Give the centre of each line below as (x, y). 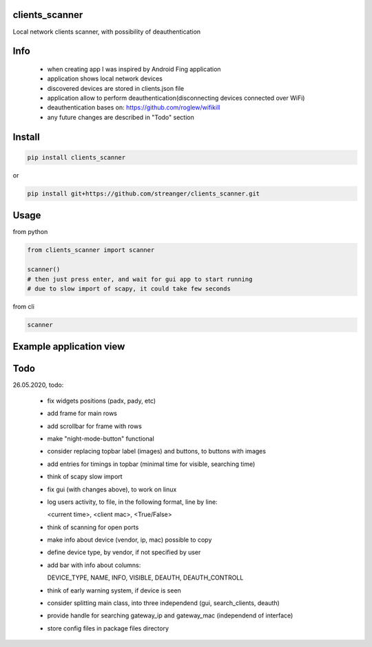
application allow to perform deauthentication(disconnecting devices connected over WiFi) (176, 98)
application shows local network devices (105, 78)
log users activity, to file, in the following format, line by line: (132, 502)
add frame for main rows (82, 414)
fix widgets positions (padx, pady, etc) (102, 401)
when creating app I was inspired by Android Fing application (134, 69)
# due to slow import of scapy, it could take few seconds (129, 288)
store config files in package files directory (108, 628)
